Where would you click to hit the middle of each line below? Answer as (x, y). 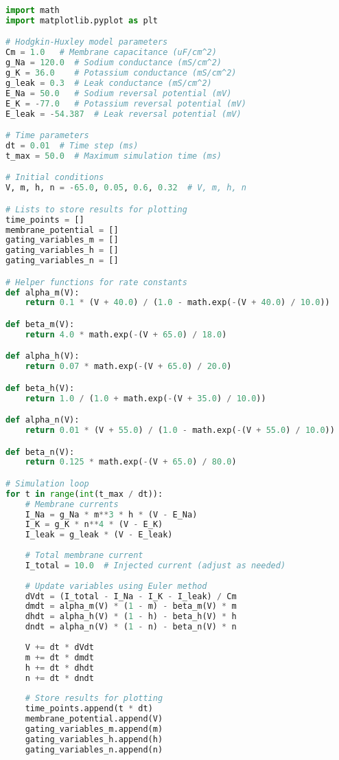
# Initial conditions (55, 178)
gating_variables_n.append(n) (94, 749)
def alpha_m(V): (43, 292)
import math (33, 10)
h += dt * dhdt (59, 668)
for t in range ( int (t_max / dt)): (84, 494)
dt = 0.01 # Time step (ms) (72, 145)
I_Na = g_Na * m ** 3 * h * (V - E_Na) (111, 514)
